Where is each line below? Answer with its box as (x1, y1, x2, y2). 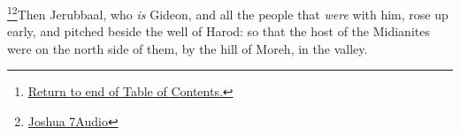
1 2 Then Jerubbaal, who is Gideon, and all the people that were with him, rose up (7, 3, 448, 23)
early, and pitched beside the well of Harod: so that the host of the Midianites (7, 22, 430, 41)
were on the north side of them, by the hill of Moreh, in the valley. (7, 39, 368, 57)
